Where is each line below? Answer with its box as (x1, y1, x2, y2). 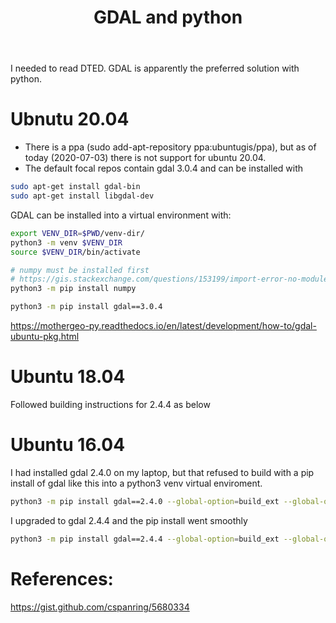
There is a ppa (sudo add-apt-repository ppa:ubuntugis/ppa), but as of (24, 141, 317, 153)
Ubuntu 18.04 (10, 366, 126, 388)
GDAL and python (93, 6, 243, 29)
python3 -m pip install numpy (10, 284, 137, 294)
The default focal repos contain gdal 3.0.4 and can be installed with (24, 162, 304, 175)
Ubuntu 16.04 (10, 434, 126, 456)
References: (10, 567, 114, 590)
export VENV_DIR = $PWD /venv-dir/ (10, 228, 145, 238)
